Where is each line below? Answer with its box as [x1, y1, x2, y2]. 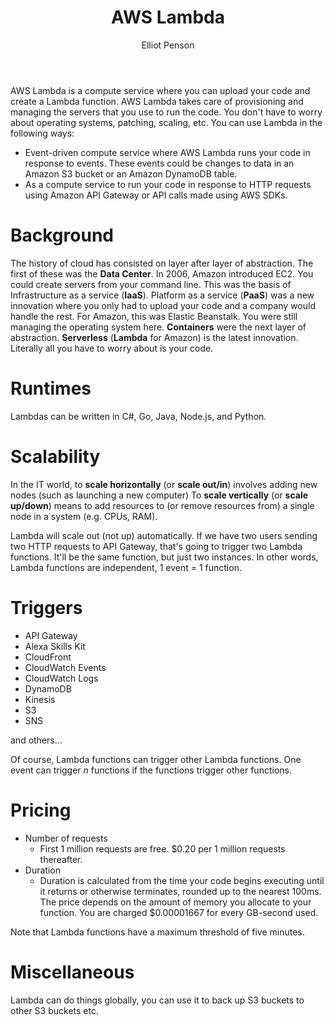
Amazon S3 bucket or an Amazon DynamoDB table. [24, 167, 238, 180]
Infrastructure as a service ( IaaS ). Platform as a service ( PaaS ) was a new [10, 289, 315, 301]
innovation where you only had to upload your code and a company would [10, 299, 316, 311]
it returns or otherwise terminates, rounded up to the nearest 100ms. [39, 885, 322, 897]
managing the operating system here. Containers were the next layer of [10, 321, 307, 333]
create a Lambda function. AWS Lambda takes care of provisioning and [10, 95, 304, 107]
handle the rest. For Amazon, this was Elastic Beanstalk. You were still [10, 310, 298, 322]
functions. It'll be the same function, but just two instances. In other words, [10, 551, 319, 563]
